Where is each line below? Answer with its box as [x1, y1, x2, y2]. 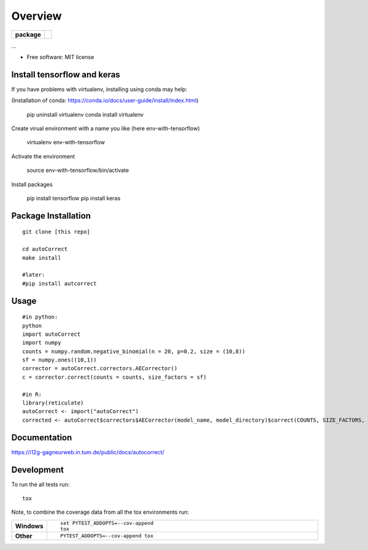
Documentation [11, 432, 72, 443]
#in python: [22, 314, 58, 320]
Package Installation [11, 211, 91, 221]
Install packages [11, 180, 53, 188]
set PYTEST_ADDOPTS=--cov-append [60, 519, 153, 526]
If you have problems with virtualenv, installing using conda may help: [11, 85, 187, 93]
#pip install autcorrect [22, 280, 97, 287]
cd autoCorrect [22, 246, 68, 253]
